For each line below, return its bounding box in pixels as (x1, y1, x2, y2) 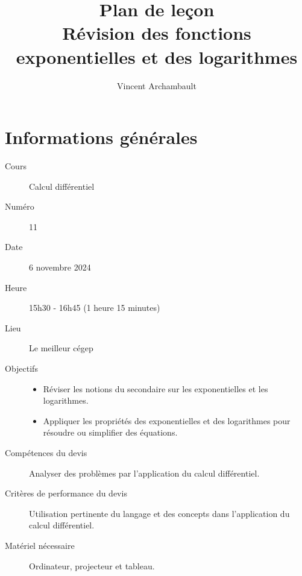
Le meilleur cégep (29, 342, 93, 354)
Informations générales (5, 125, 198, 149)
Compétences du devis (5, 446, 87, 459)
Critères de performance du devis (5, 487, 127, 499)
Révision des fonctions (62, 20, 251, 45)
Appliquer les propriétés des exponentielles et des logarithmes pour (43, 414, 291, 427)
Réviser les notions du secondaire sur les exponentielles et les (43, 382, 268, 395)
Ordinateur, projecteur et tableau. (29, 559, 155, 572)
